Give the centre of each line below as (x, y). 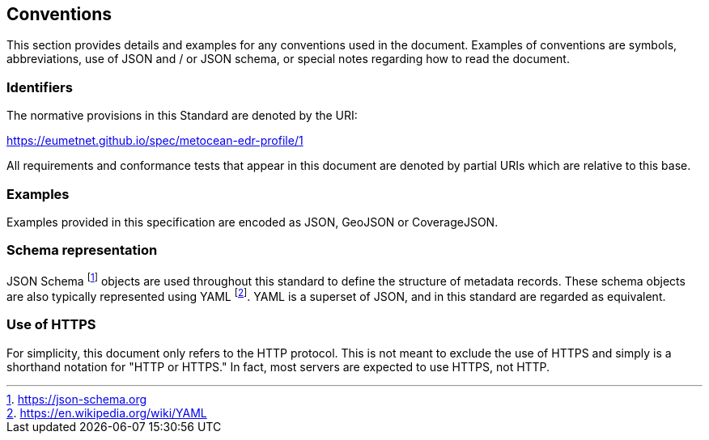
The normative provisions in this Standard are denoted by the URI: (182, 116)
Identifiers (40, 87)
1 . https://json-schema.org (77, 399)
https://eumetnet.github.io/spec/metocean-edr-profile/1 (155, 141)
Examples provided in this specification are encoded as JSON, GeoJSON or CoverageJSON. (253, 222)
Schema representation (82, 250)
